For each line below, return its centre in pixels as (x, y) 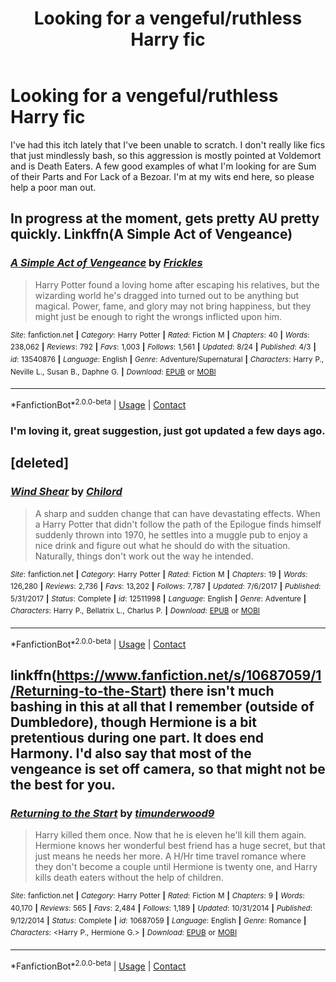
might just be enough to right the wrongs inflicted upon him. (158, 316)
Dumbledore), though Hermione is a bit (133, 722)
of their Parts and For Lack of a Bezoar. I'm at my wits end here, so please (162, 176)
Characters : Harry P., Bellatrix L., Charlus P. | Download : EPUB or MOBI (135, 611)
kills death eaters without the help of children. (129, 878)
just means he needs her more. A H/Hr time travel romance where (170, 856)
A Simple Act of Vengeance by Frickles (106, 263)
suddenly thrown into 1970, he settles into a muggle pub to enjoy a (171, 534)
